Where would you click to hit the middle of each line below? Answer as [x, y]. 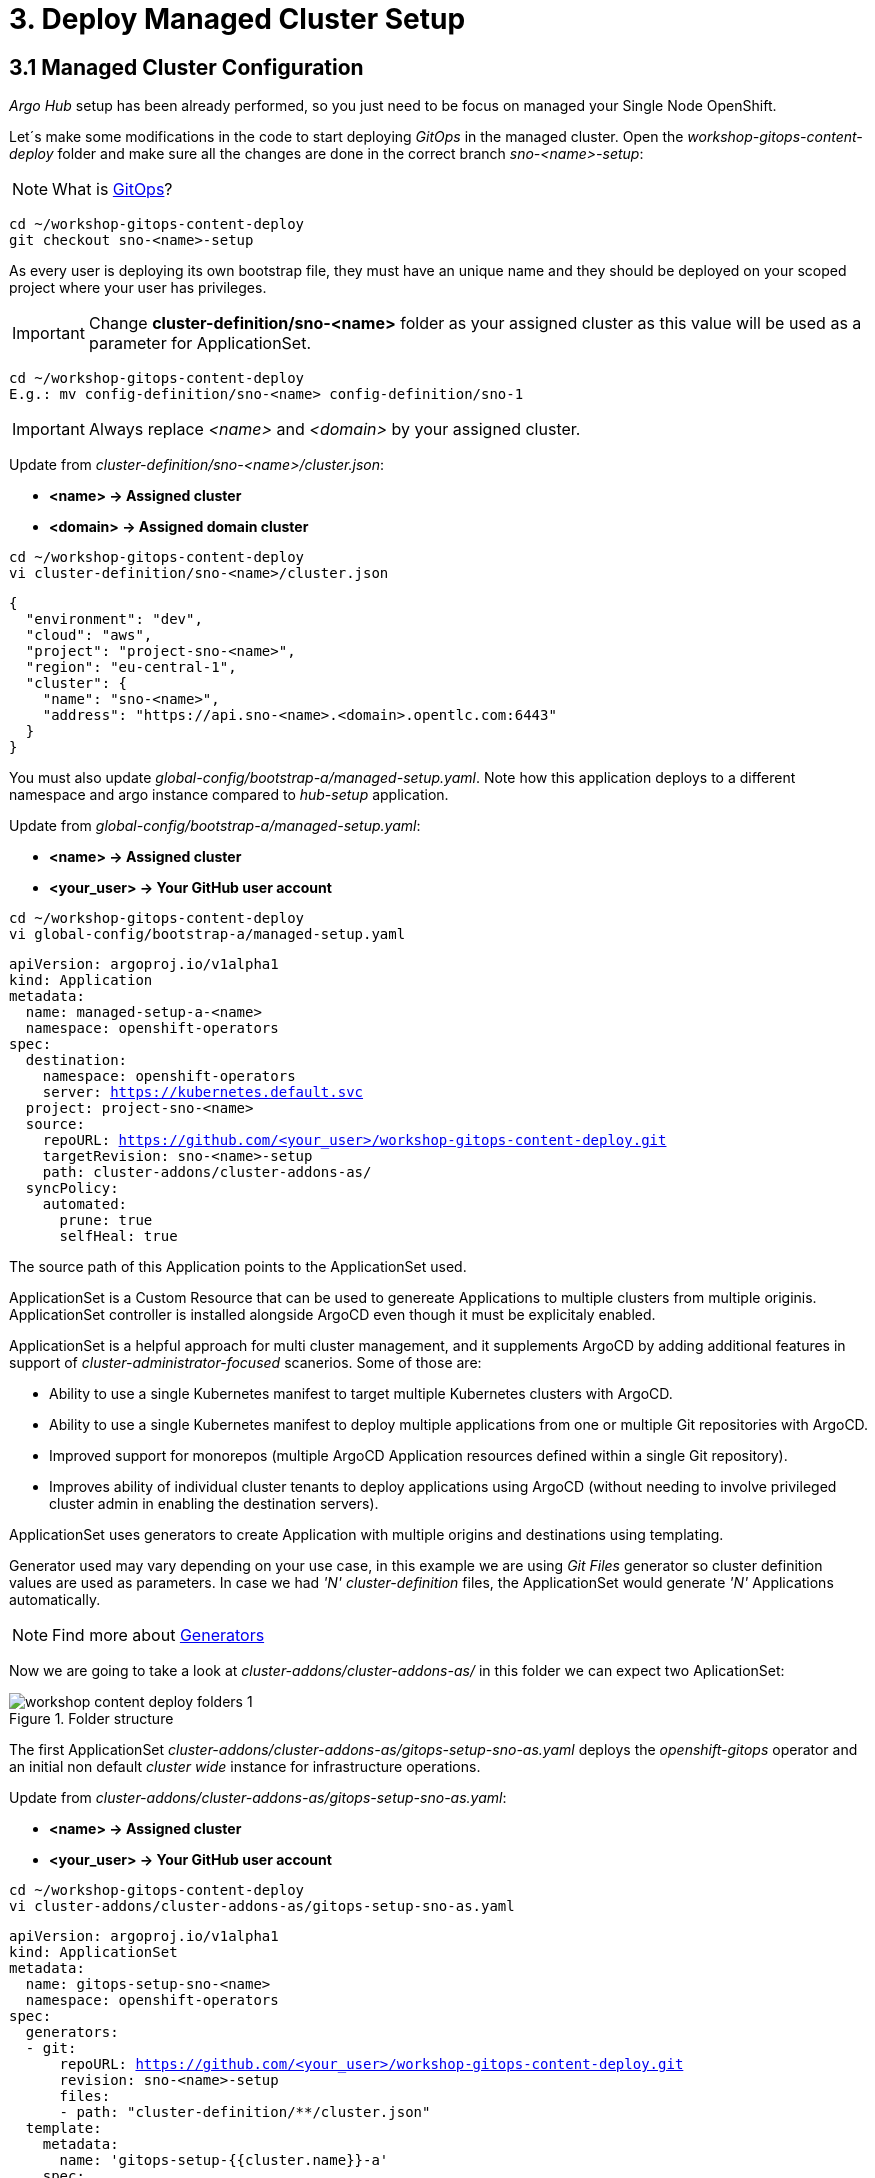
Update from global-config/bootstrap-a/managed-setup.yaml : [215, 826]
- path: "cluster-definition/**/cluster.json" [245, 2112]
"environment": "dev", [114, 619]
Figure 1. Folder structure [91, 1719]
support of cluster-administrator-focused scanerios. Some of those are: [245, 1363]
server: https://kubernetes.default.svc [203, 1092]
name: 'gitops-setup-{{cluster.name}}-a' [224, 2160]
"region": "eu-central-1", [131, 667]
